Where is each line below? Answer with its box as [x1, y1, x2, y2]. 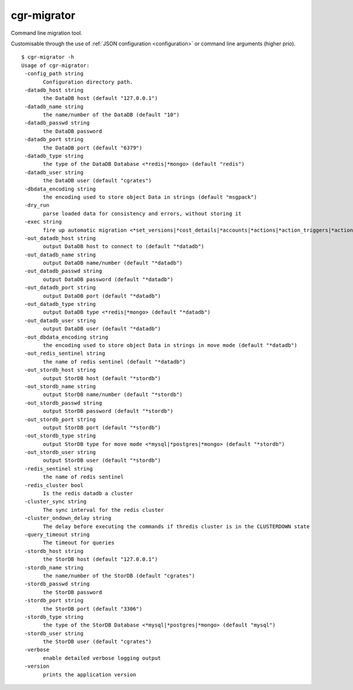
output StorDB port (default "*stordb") [43, 424, 161, 431]
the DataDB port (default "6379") [43, 144, 142, 151]
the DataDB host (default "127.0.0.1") [43, 95, 158, 102]
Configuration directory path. [43, 78, 134, 85]
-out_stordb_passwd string [24, 399, 102, 406]
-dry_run [24, 202, 49, 209]
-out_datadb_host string [24, 235, 96, 241]
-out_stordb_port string [24, 416, 96, 423]
